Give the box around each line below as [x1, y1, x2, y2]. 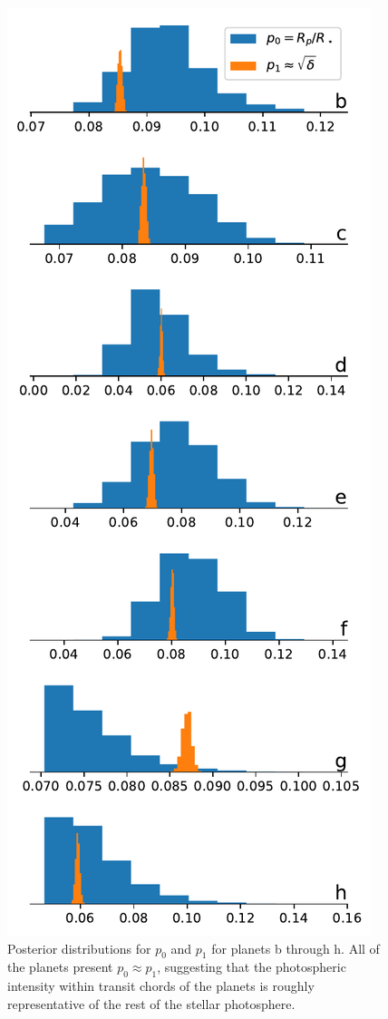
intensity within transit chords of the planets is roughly [7, 976, 315, 995]
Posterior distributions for [7, 938, 151, 957]
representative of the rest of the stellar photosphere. [7, 994, 296, 1013]
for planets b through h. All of [211, 938, 380, 957]
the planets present [7, 957, 113, 976]
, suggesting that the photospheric [157, 957, 346, 976]
